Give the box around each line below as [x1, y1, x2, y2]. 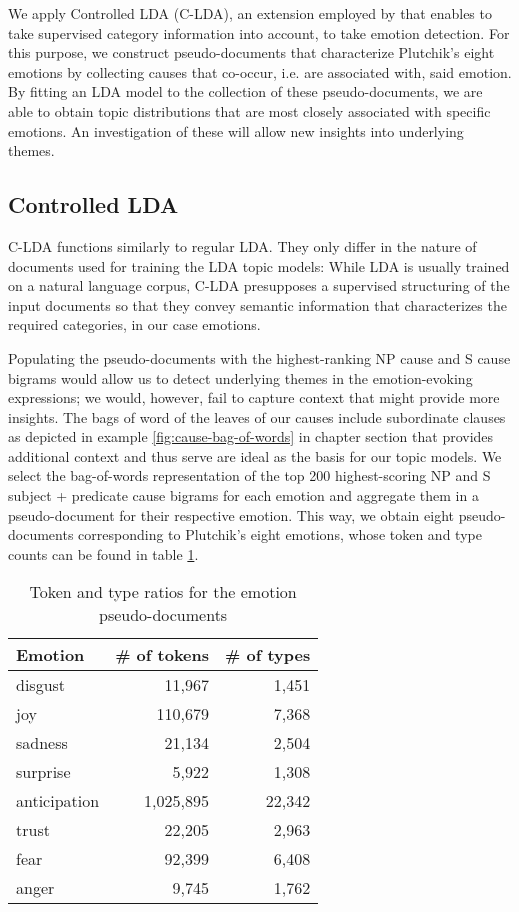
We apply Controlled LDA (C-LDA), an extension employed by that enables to [8, 3, 492, 23]
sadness [16, 731, 68, 755]
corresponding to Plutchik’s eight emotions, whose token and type [78, 524, 482, 545]
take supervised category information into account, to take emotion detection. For [8, 22, 510, 43]
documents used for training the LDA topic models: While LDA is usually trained [8, 255, 510, 276]
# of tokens [115, 643, 210, 667]
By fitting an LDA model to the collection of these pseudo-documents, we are [8, 81, 483, 102]
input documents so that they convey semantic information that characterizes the [8, 294, 507, 315]
